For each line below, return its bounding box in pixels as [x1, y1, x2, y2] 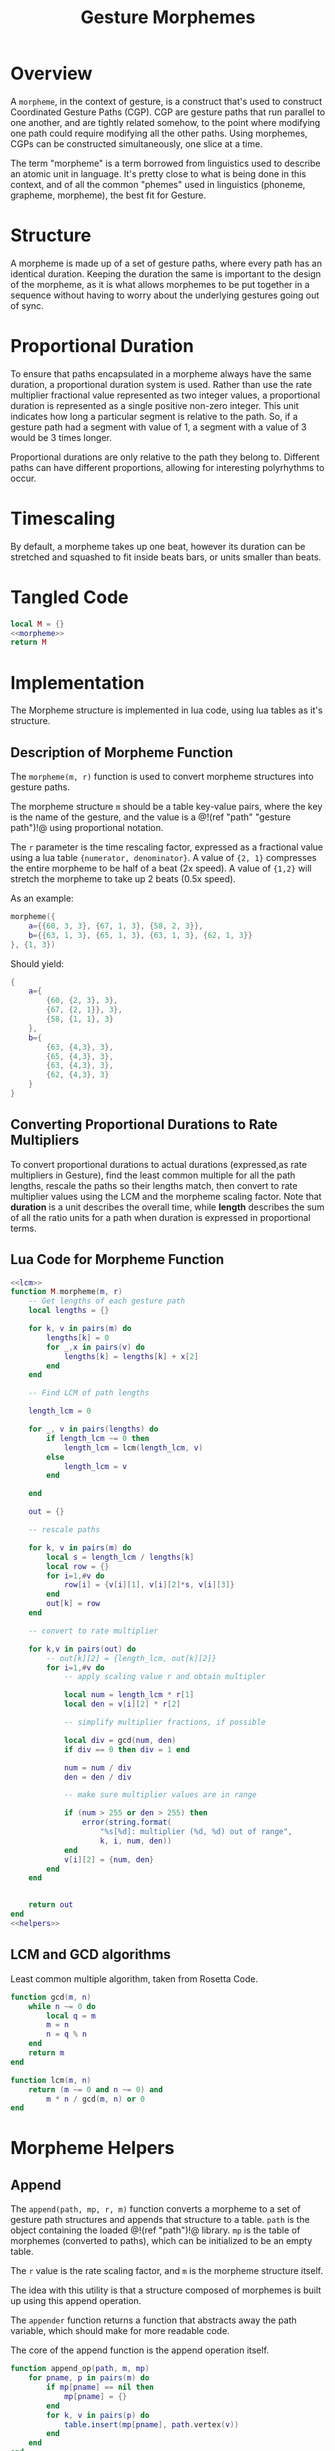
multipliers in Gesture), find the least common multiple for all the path [10, 1169, 296, 1181]
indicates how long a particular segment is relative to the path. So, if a [10, 410, 298, 422]
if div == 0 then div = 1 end [63, 1744, 190, 1755]
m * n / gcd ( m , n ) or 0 [46, 2094, 145, 2104]
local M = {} [10, 619, 65, 629]
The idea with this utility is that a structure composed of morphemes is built [10, 2284, 322, 2296]
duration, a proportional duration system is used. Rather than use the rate [10, 378, 313, 390]
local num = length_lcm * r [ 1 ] [63, 1690, 195, 1700]
